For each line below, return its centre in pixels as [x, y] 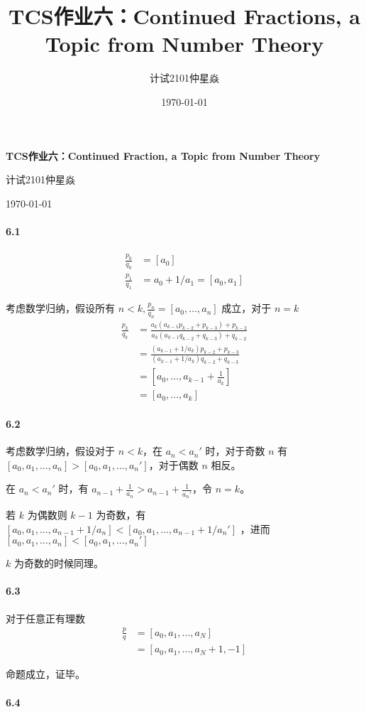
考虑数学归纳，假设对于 [60, 451]
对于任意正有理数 [45, 618]
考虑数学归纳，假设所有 [60, 308]
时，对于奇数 [235, 451]
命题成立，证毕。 [45, 674]
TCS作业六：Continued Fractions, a [184, 16]
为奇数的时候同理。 [59, 563]
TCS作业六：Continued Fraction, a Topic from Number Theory [163, 155]
